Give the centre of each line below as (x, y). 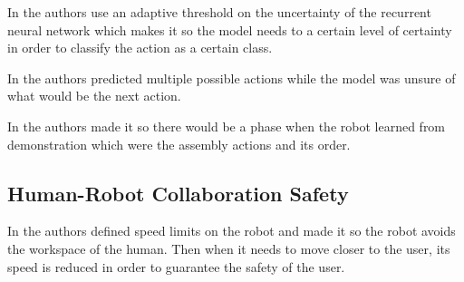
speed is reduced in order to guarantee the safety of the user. (176, 266)
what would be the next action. (94, 96)
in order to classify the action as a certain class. (140, 48)
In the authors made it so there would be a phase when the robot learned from (227, 126)
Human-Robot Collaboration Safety (178, 193)
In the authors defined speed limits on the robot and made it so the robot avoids (232, 231)
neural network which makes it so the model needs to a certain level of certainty (230, 29)
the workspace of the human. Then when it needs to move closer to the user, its (229, 248)
